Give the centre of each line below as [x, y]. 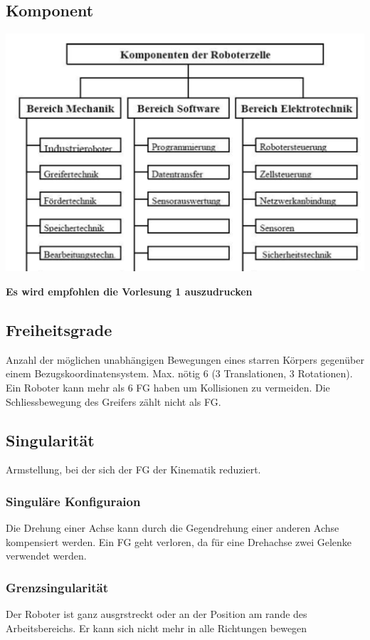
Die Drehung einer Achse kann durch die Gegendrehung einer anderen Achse [173, 528]
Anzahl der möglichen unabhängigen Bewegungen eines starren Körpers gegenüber [185, 359]
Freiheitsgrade [59, 329]
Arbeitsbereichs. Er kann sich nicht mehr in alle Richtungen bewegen [157, 628]
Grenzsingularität [57, 587]
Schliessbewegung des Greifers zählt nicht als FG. [113, 401]
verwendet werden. [46, 556]
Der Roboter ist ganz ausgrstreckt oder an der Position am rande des [157, 614]
